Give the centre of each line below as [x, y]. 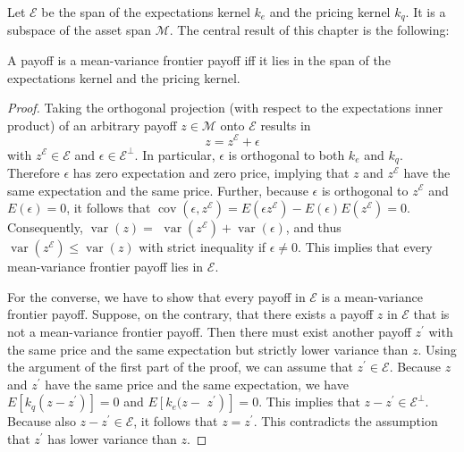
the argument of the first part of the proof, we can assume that [180, 367]
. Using [437, 349]
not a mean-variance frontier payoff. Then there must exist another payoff [209, 331]
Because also [42, 421]
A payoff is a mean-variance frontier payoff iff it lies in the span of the [199, 60]
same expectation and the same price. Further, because [158, 190]
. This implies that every [365, 247]
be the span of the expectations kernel [146, 12]
